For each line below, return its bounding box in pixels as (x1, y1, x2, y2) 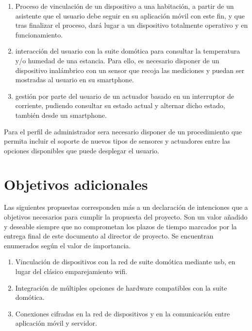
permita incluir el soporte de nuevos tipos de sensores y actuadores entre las (4, 136, 230, 146)
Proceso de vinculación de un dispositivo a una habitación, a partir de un (15, 1, 234, 11)
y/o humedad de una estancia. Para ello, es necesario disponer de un (15, 55, 219, 65)
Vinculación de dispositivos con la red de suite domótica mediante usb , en (15, 257, 235, 267)
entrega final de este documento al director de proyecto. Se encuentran (4, 231, 214, 241)
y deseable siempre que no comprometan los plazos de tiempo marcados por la (4, 221, 237, 231)
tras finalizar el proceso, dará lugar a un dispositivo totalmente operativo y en (15, 20, 248, 30)
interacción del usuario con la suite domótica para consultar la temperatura (15, 46, 240, 56)
